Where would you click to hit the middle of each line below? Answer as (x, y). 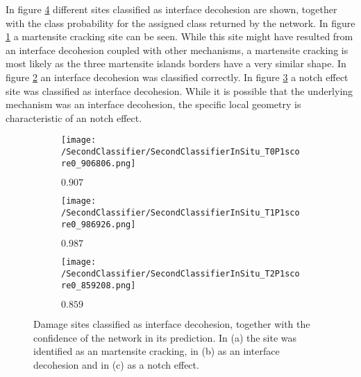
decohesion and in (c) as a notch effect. (116, 365)
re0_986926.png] (99, 224)
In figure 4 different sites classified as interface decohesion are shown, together (171, 9)
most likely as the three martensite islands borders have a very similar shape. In (176, 63)
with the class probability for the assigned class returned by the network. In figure (180, 23)
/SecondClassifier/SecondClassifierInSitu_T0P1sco (180, 152)
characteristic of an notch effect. (74, 117)
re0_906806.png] (99, 163)
